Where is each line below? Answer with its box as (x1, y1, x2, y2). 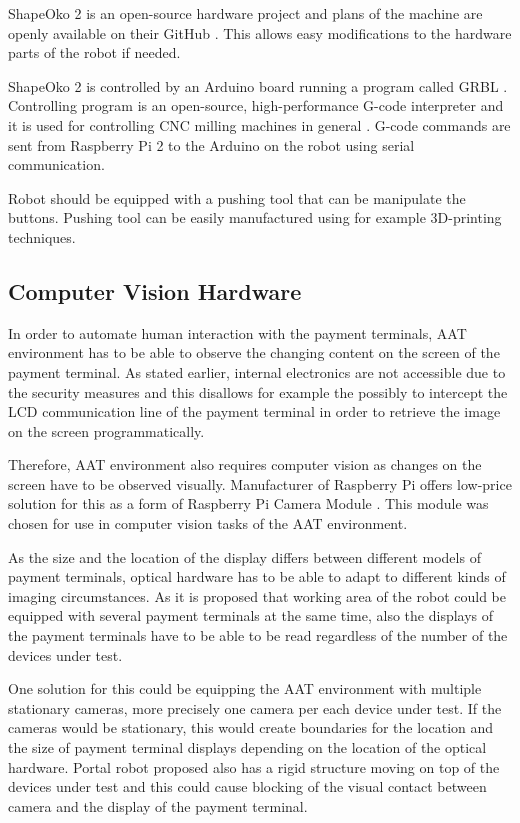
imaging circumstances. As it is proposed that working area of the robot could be (8, 585, 506, 606)
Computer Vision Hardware (8, 275, 302, 306)
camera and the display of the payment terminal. (8, 795, 308, 816)
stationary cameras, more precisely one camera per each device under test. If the (8, 697, 502, 718)
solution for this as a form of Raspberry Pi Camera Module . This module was (8, 493, 489, 514)
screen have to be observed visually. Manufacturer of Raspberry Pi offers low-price (8, 473, 512, 494)
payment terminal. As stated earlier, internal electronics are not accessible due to (8, 361, 506, 382)
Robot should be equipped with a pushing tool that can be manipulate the (8, 187, 466, 208)
